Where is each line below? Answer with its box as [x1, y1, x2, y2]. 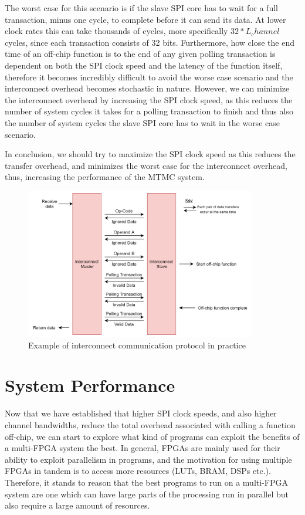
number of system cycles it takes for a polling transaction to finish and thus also [5, 105, 293, 117]
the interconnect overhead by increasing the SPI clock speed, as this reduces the [5, 93, 293, 106]
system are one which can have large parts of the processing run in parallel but [5, 487, 289, 500]
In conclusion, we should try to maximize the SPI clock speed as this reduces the [5, 148, 296, 160]
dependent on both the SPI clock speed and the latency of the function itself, [5, 59, 283, 71]
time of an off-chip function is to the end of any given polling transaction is [5, 48, 276, 60]
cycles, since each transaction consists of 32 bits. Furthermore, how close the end [5, 36, 295, 48]
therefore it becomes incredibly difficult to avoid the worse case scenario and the [5, 70, 293, 83]
